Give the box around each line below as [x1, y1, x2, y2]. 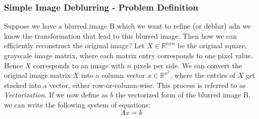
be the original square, [177, 40, 247, 51]
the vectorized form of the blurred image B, [115, 89, 250, 100]
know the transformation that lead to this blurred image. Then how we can [4, 30, 237, 41]
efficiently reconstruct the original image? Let [4, 40, 145, 51]
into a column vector [81, 70, 145, 80]
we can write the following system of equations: [4, 99, 150, 110]
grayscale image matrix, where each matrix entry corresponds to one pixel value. [4, 50, 253, 60]
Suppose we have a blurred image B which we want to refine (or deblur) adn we [4, 21, 251, 31]
